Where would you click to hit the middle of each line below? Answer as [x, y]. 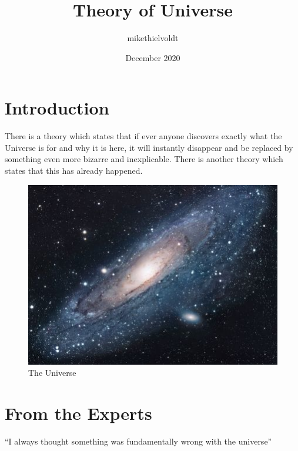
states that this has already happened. [74, 171]
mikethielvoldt [153, 38]
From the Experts [78, 413]
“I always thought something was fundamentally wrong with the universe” [138, 441]
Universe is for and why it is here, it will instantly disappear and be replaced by [149, 147]
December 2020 [153, 57]
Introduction [57, 108]
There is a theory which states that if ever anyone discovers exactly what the [143, 136]
